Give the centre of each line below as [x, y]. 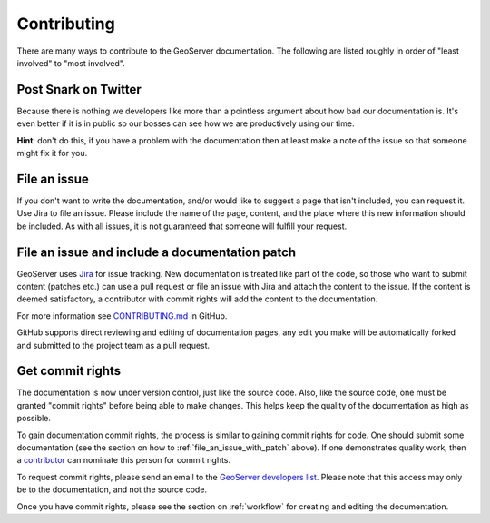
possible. [34, 419]
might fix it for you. [52, 153]
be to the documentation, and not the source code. [112, 489]
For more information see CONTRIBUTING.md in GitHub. [122, 316]
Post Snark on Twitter [79, 89]
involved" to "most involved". [71, 63]
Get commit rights [69, 371]
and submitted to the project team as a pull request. [113, 345]
